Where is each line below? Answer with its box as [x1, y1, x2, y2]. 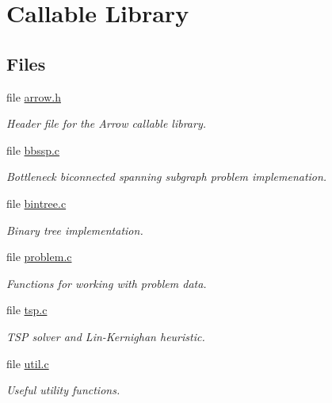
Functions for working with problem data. [6, 274, 207, 291]
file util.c [6, 355, 49, 371]
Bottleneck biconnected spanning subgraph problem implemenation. [6, 168, 327, 185]
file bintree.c [6, 194, 67, 211]
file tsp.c [6, 301, 48, 318]
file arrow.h [6, 88, 61, 105]
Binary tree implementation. [6, 221, 143, 238]
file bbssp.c [6, 141, 60, 158]
